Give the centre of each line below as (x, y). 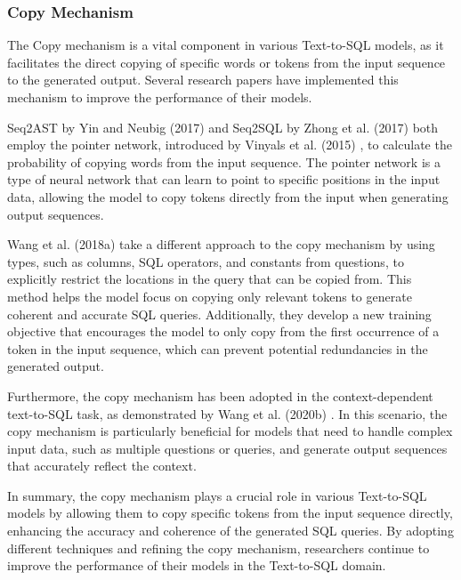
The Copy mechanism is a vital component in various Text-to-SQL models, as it (226, 45)
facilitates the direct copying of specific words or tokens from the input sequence (226, 62)
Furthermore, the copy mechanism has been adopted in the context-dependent (220, 395)
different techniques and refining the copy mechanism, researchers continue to (218, 548)
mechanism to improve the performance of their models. (160, 97)
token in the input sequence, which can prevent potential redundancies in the (218, 348)
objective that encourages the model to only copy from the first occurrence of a (223, 331)
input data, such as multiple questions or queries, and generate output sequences (227, 448)
